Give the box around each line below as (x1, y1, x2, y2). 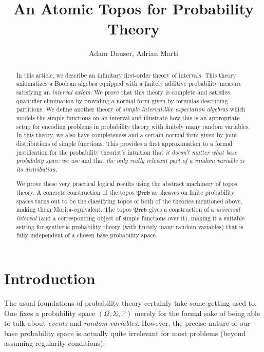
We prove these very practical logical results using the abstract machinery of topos (16, 179, 237, 188)
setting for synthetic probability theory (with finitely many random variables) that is (16, 222, 243, 231)
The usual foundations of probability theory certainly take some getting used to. (4, 298, 257, 308)
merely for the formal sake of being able (135, 307, 260, 318)
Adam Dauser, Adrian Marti (89, 48, 178, 59)
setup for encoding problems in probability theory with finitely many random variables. (16, 122, 250, 131)
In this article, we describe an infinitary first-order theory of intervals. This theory (16, 70, 236, 79)
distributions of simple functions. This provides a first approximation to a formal (16, 139, 233, 147)
